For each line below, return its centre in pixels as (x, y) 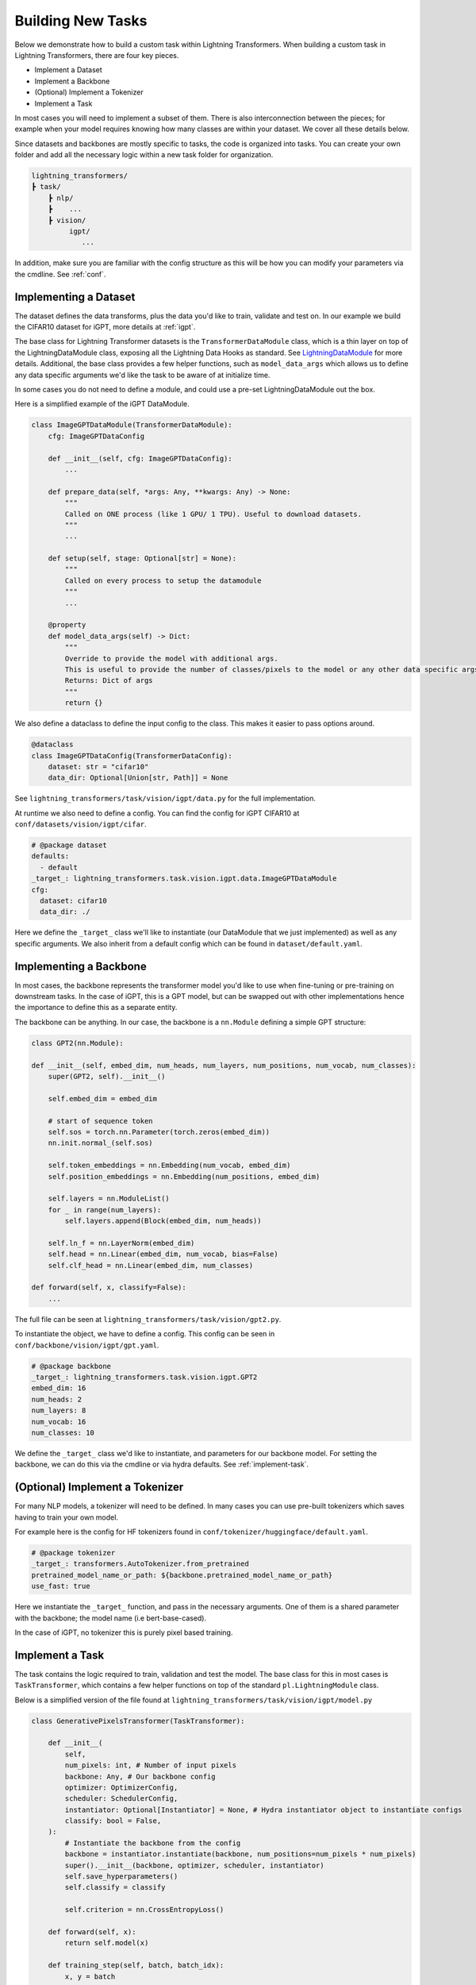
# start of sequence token (101, 1121)
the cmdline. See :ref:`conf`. (60, 274)
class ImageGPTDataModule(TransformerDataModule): (132, 425)
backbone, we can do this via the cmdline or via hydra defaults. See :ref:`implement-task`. (162, 1464)
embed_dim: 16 (59, 1388)
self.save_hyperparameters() (121, 1877)
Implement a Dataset (68, 70)
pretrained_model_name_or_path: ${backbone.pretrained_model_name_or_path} (182, 1575)
